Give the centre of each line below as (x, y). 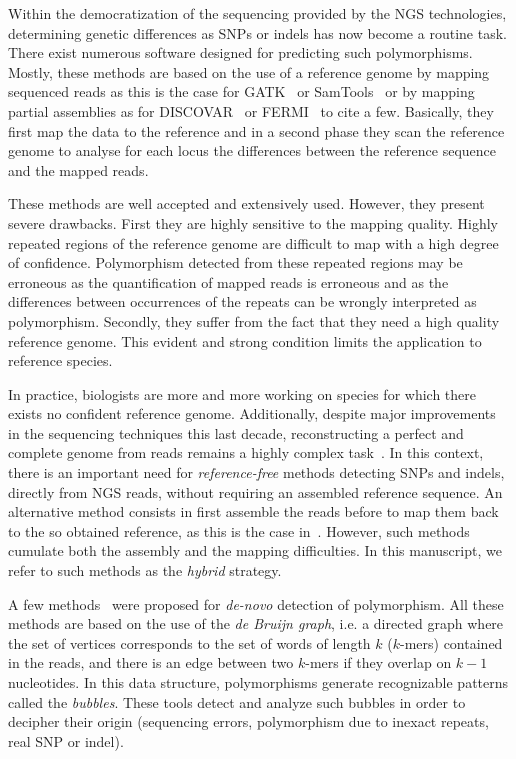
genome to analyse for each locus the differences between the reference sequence (252, 150)
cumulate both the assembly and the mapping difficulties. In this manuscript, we (255, 550)
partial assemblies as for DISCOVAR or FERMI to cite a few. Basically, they (251, 110)
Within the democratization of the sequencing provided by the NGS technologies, (257, 13)
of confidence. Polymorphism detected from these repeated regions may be (235, 262)
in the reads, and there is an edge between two (151, 662)
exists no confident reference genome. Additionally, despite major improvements (252, 413)
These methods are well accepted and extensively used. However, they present (246, 203)
